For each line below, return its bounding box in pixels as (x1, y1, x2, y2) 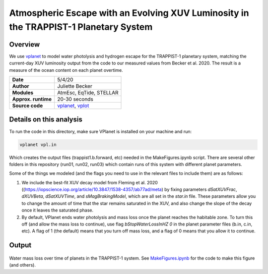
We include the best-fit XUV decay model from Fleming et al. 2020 (21, 179, 158, 185)
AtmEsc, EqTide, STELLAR (57, 89, 119, 96)
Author (12, 83, 29, 90)
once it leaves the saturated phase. (21, 207, 94, 213)
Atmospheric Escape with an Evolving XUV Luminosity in (9, 7, 249, 18)
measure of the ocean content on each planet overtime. (9, 67, 124, 73)
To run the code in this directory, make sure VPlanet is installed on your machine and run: (9, 128, 192, 134)
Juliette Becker (57, 83, 93, 90)
